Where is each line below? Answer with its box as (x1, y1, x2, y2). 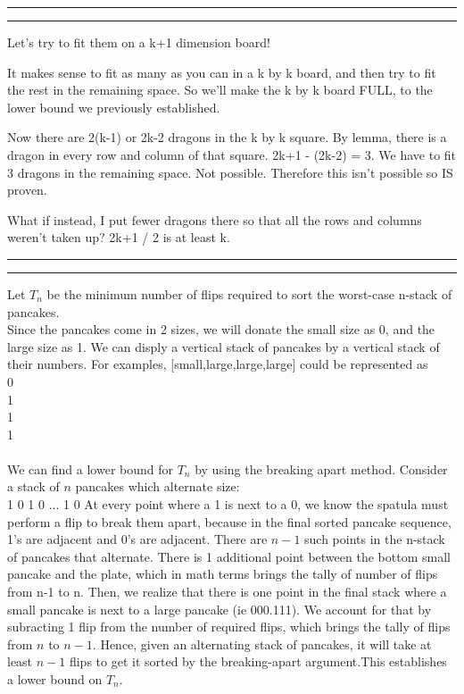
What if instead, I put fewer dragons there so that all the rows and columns (7, 210, 422, 229)
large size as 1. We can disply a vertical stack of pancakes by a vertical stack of (7, 337, 440, 355)
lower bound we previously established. (7, 97, 220, 116)
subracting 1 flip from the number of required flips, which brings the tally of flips (7, 617, 451, 636)
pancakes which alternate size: (75, 477, 240, 496)
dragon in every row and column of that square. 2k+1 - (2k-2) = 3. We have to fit (7, 145, 457, 163)
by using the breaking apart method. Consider (195, 459, 448, 478)
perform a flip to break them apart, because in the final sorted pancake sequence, (7, 512, 452, 531)
